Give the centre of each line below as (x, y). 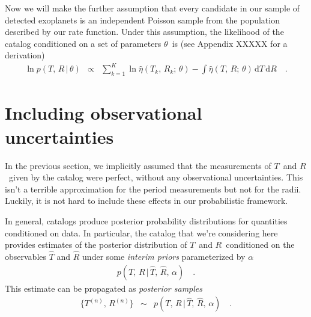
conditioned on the (260, 245)
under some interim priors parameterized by (164, 256)
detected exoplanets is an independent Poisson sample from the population (142, 20)
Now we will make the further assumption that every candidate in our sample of (152, 8)
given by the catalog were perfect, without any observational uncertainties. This (156, 177)
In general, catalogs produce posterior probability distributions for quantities (146, 220)
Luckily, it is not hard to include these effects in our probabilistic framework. (146, 201)
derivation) (25, 55)
